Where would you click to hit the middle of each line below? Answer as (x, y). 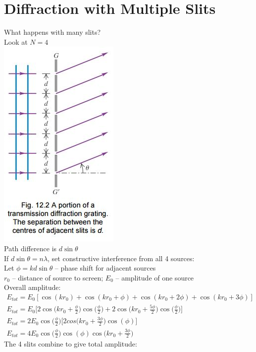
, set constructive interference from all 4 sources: (121, 258)
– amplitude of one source (155, 277)
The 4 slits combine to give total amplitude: (71, 344)
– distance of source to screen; (58, 277)
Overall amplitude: (32, 287)
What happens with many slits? (52, 32)
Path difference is (30, 248)
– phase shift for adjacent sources (105, 268)
